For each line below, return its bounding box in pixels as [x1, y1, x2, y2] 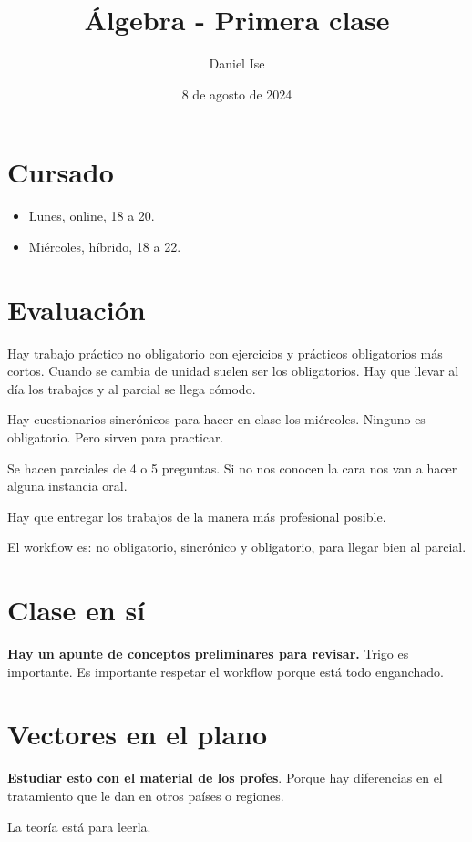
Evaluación [7, 290, 146, 327]
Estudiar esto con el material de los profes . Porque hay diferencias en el [7, 768, 443, 787]
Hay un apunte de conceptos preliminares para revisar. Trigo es [7, 644, 409, 663]
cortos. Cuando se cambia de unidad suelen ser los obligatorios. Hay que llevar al [7, 361, 459, 380]
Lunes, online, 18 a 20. [28, 206, 155, 225]
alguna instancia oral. [7, 476, 128, 495]
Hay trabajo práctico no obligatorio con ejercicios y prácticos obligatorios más [7, 343, 443, 362]
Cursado [7, 153, 114, 191]
